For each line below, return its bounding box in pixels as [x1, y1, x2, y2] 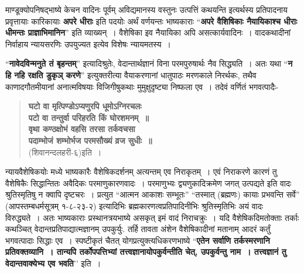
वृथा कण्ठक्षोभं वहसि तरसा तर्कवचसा [28, 123, 135, 135]
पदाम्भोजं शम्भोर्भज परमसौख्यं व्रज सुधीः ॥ [28, 134, 152, 146]
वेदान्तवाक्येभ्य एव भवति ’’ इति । [5, 257, 101, 269]
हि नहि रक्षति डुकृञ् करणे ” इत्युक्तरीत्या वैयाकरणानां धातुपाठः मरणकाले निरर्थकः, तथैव [5, 68, 257, 81]
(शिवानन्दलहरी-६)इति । [28, 146, 102, 158]
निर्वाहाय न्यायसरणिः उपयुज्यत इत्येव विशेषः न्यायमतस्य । [5, 37, 172, 50]
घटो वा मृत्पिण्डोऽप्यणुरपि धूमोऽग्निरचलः [28, 100, 142, 112]
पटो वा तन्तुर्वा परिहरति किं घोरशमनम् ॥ [28, 111, 149, 123]
